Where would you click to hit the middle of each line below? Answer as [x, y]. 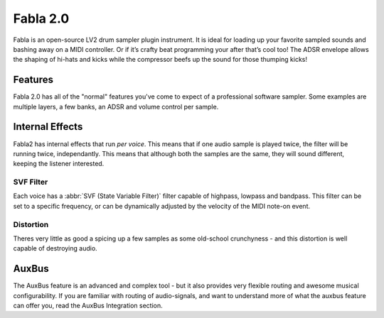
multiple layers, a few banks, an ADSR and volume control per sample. [116, 106]
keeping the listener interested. [59, 164]
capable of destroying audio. [55, 248]
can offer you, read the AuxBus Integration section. [88, 306]
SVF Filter [31, 182]
